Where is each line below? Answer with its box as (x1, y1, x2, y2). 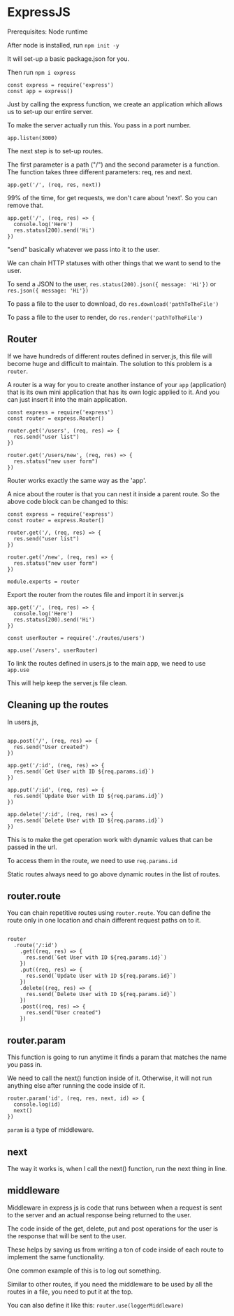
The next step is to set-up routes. (7, 146, 103, 155)
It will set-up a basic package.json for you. (7, 54, 130, 63)
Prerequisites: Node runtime (7, 27, 89, 36)
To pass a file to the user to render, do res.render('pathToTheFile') (7, 313, 203, 321)
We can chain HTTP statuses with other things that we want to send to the (7, 258, 221, 267)
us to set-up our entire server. (7, 107, 94, 115)
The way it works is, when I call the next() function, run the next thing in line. (7, 1165, 227, 1172)
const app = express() (7, 87, 73, 94)
